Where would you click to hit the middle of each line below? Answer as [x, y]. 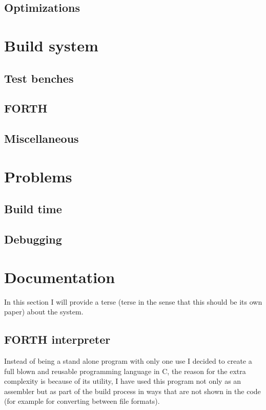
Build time [33, 209]
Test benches [39, 78]
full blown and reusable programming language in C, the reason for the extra [125, 371]
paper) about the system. [44, 312]
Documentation [60, 277]
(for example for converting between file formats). [82, 401]
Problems [38, 176]
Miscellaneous [42, 138]
